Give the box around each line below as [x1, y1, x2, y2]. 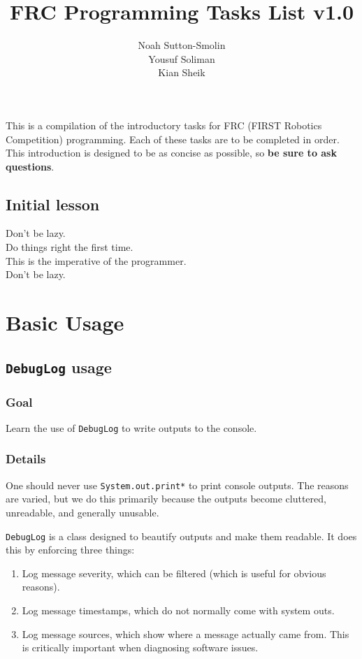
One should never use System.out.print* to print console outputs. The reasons [6, 477, 349, 492]
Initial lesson [6, 193, 100, 215]
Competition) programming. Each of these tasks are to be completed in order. [6, 131, 340, 146]
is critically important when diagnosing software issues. [22, 640, 259, 655]
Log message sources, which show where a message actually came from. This [22, 626, 349, 641]
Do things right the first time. [6, 240, 133, 254]
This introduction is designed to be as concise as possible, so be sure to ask [6, 145, 337, 160]
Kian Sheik [158, 65, 205, 80]
